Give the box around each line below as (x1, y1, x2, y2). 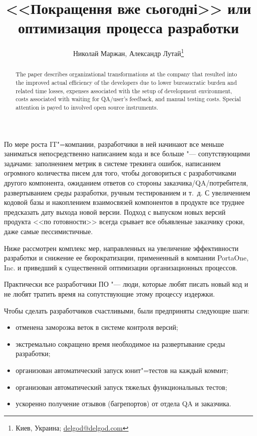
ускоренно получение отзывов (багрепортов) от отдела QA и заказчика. (15, 398, 231, 409)
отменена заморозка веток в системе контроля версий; (15, 322, 178, 332)
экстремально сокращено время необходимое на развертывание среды (15, 338, 225, 349)
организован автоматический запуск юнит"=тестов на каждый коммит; (15, 365, 228, 375)
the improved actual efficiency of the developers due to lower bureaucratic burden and (15, 78, 237, 87)
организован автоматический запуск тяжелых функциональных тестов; (15, 381, 227, 392)
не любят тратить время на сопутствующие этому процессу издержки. (4, 288, 215, 299)
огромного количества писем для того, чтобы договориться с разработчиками (4, 168, 236, 178)
